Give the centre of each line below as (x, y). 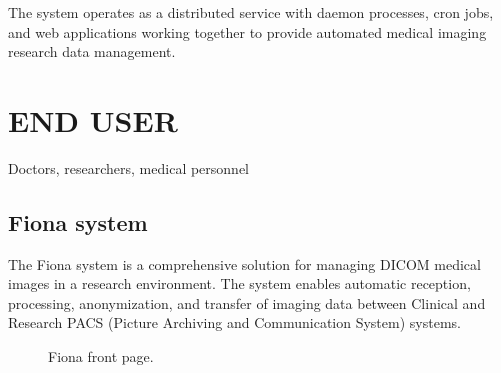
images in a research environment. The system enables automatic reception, (239, 283)
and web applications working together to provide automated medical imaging (247, 31)
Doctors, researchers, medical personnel (129, 167)
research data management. (92, 51)
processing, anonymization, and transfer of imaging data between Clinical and (247, 302)
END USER (93, 119)
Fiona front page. (101, 356)
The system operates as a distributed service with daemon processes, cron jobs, (251, 12)
